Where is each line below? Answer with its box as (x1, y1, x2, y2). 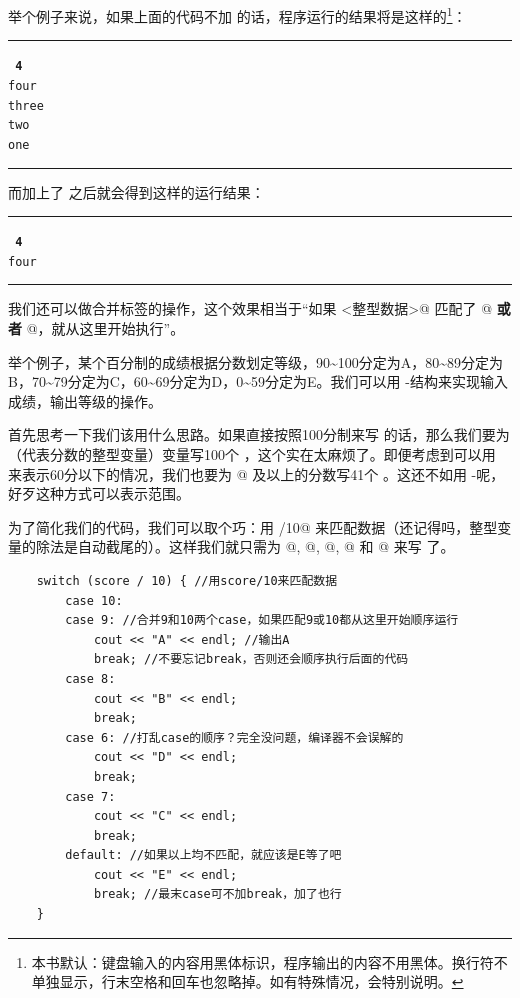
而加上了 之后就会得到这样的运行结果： (8, 181, 265, 202)
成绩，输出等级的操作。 (8, 390, 162, 411)
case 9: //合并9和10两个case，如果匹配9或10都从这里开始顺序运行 (65, 613, 459, 628)
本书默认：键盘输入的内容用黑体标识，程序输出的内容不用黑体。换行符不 (31, 951, 508, 972)
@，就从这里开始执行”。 (26, 318, 185, 339)
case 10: (65, 593, 123, 608)
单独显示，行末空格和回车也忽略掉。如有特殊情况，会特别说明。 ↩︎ (31, 971, 464, 992)
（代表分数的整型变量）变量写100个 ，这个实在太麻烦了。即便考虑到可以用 (8, 444, 496, 464)
